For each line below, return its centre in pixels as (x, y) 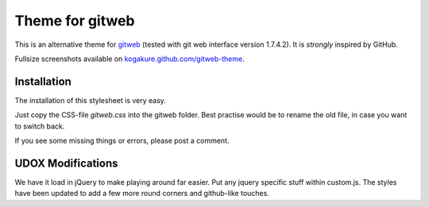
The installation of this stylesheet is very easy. (91, 100)
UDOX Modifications (66, 163)
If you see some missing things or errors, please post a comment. (122, 141)
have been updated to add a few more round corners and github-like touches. (142, 194)
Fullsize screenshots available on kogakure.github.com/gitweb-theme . (130, 59)
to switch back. (40, 126)
